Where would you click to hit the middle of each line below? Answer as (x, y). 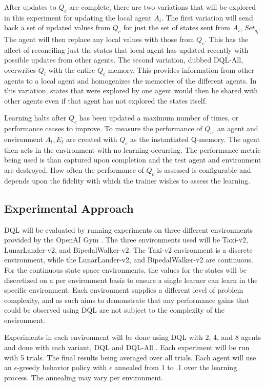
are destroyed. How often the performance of (74, 169)
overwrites (20, 69)
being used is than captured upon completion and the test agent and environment (133, 160)
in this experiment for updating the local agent (78, 17)
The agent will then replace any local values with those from (99, 39)
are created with (91, 139)
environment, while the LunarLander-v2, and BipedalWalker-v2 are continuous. (129, 260)
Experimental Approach (69, 208)
